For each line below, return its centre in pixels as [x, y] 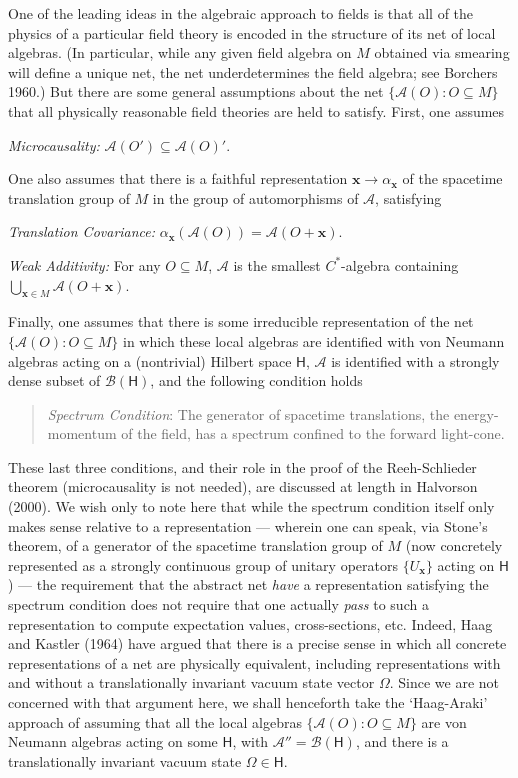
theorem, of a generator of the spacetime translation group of [195, 545]
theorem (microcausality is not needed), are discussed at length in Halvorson [243, 486]
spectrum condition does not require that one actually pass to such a [218, 604]
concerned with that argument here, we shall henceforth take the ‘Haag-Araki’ [248, 702]
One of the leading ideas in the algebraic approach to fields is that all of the [241, 13]
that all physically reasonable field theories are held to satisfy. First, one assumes [256, 110]
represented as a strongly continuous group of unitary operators [203, 564]
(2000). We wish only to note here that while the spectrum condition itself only [251, 506]
